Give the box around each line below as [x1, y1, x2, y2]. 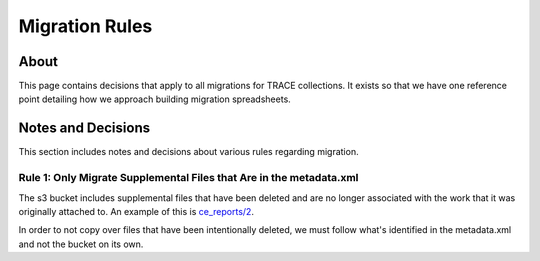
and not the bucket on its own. [18, 238, 144, 250]
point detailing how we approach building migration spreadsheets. [18, 93, 292, 105]
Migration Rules [18, 15, 153, 37]
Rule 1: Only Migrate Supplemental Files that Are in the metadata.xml [18, 171, 359, 185]
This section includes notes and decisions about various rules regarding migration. [18, 146, 359, 158]
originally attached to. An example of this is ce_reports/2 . [18, 205, 255, 217]
